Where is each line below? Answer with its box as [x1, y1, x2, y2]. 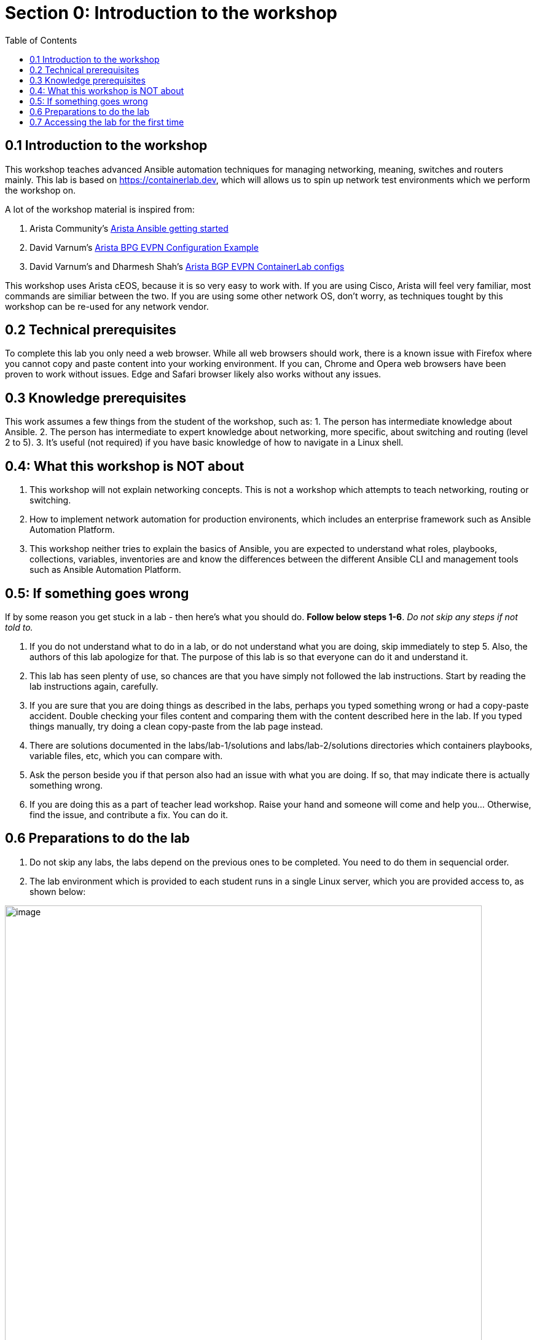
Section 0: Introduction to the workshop [5, 2, 337, 23]
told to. [5, 621, 33, 633]
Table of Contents [5, 34, 77, 45]
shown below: [29, 886, 86, 897]
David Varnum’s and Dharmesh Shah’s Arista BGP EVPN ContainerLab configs [29, 261, 345, 272]
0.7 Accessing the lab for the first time [29, 116, 184, 127]
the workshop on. [5, 184, 76, 195]
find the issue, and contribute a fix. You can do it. [29, 809, 229, 820]
